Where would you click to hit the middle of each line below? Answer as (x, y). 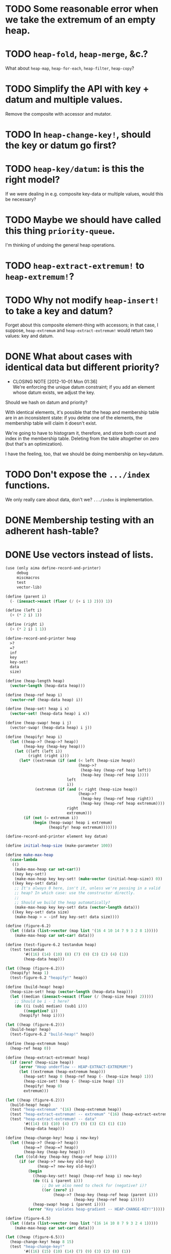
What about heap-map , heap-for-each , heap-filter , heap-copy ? (70, 68)
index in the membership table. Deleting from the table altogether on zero (82, 438)
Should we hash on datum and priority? (47, 403)
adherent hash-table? (52, 531)
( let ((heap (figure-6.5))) (35, 1237)
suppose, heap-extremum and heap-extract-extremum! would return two (79, 331)
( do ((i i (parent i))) (58, 1181)
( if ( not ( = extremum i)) (51, 818)
